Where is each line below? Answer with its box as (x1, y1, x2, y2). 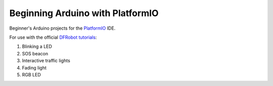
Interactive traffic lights (22, 58, 70, 64)
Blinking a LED (22, 43, 53, 50)
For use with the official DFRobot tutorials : (9, 34, 97, 40)
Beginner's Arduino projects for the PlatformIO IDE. (9, 25, 116, 31)
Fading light (22, 64, 47, 70)
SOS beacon (22, 50, 49, 56)
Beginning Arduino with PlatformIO (9, 8, 159, 19)
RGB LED (22, 71, 41, 77)
